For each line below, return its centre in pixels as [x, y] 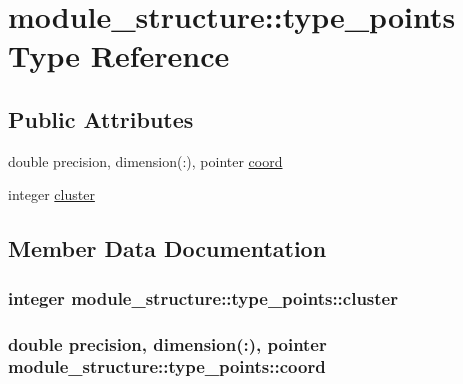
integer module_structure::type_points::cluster [203, 297]
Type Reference [119, 55]
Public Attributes [101, 118]
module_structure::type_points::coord [167, 366]
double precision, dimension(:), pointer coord [145, 160]
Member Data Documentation [167, 248]
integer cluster [51, 194]
